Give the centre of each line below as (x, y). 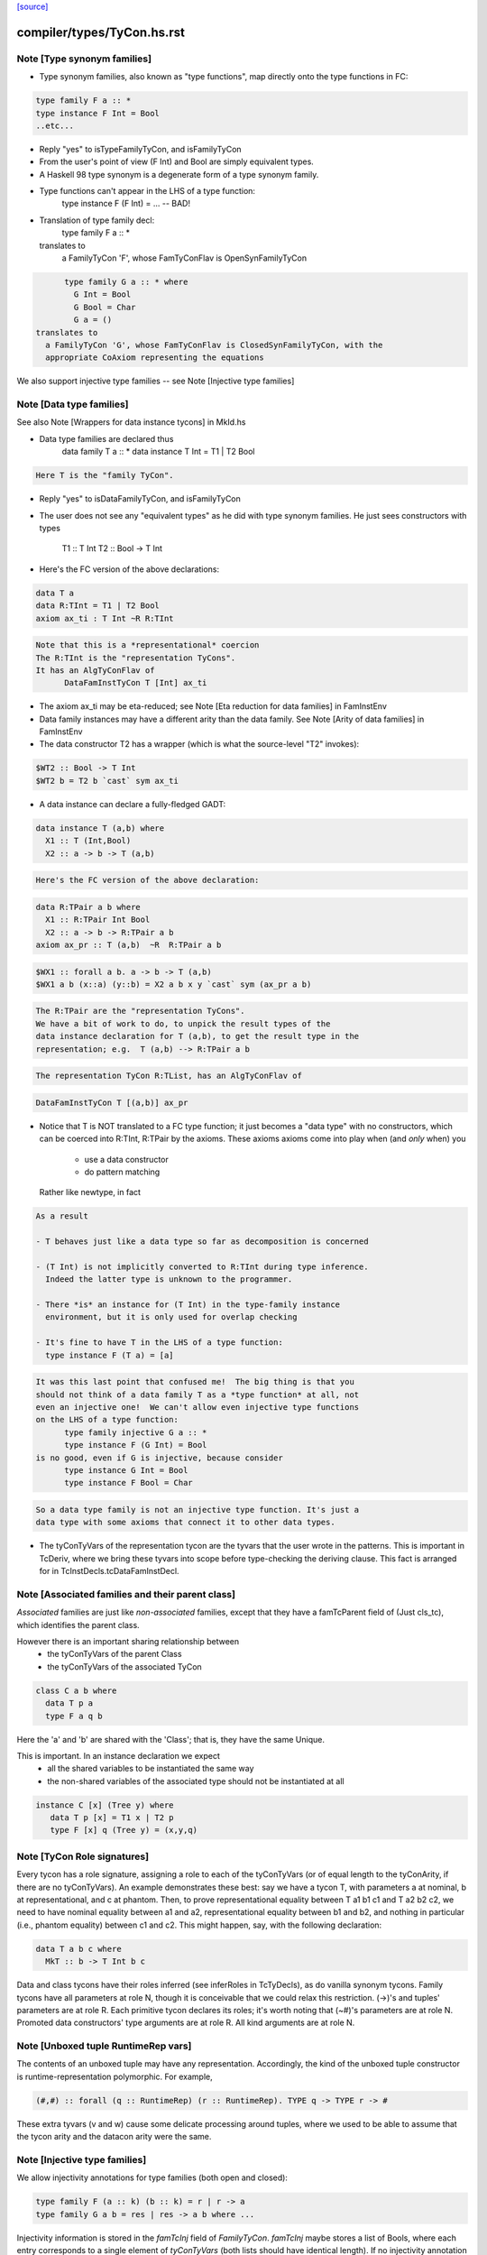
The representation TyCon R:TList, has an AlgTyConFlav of (169, 1076)
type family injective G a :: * (136, 1432)
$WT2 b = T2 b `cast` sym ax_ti (107, 781)
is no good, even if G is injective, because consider (159, 1458)
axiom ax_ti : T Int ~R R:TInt (105, 618)
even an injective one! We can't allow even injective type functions (198, 1407)
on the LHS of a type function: (107, 1420)
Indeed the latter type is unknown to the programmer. (169, 1279)
